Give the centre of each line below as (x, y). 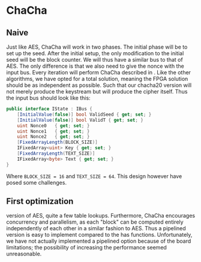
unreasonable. (24, 254)
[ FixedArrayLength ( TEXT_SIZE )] (56, 153)
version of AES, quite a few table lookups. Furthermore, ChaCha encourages (101, 216)
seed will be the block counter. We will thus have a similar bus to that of (94, 60)
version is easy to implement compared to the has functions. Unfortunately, (99, 235)
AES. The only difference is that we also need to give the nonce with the (95, 66)
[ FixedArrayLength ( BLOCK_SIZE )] (57, 142)
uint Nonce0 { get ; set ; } (53, 126)
